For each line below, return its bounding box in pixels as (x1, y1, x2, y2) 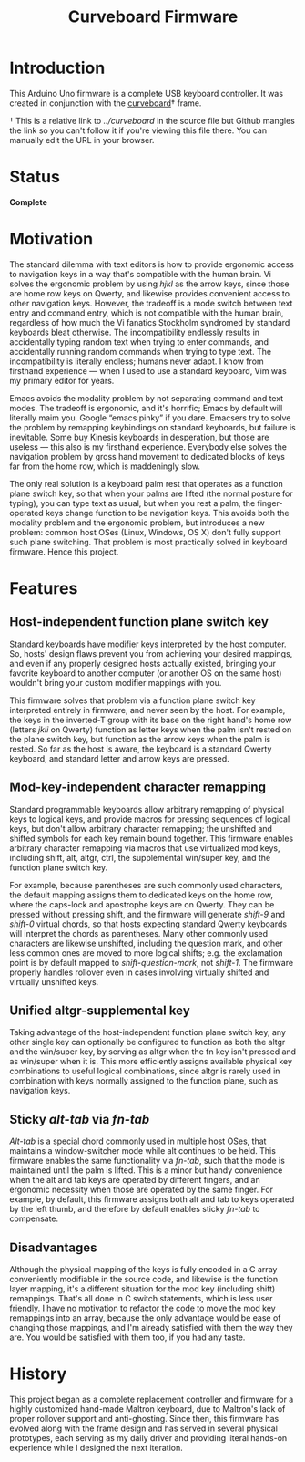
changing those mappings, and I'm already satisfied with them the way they (9, 1322, 293, 1333)
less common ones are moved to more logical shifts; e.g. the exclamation (9, 947, 283, 959)
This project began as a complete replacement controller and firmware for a (9, 1394, 294, 1405)
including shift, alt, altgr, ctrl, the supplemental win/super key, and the (9, 852, 271, 863)
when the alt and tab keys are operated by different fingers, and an (9, 1175, 261, 1186)
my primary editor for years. (9, 375, 115, 386)
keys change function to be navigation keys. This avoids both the (45, 507, 290, 518)
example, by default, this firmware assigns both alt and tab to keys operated (9, 1194, 295, 1205)
